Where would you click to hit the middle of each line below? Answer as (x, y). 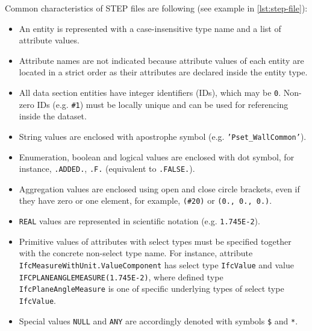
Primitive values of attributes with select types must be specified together (155, 241)
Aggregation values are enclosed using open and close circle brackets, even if (159, 188)
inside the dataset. (53, 116)
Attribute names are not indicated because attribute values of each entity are (161, 60)
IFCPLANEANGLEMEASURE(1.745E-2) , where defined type (121, 276)
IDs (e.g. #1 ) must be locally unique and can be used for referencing (163, 104)
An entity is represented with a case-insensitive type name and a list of (150, 28)
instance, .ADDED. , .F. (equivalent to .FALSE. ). (107, 169)
